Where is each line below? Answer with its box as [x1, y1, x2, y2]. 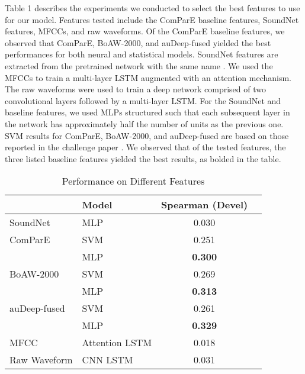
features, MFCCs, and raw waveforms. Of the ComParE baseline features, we [5, 25, 285, 37]
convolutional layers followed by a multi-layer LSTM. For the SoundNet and [5, 94, 281, 107]
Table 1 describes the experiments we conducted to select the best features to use [5, 2, 300, 14]
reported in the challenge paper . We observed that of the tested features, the [5, 141, 286, 153]
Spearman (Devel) [161, 198, 248, 212]
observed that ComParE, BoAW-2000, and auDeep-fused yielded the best [5, 36, 271, 49]
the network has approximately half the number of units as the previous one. [5, 117, 284, 130]
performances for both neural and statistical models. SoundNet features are [5, 48, 278, 60]
